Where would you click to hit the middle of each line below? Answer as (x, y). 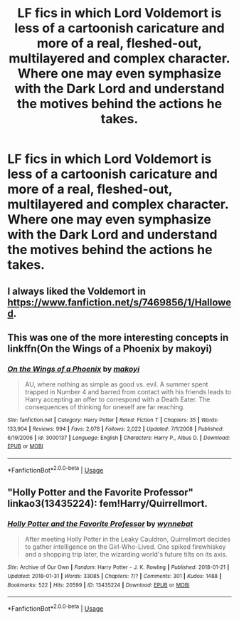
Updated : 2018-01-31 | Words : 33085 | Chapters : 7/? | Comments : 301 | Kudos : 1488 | (115, 576)
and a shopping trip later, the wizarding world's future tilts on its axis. (126, 555)
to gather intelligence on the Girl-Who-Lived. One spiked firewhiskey (125, 547)
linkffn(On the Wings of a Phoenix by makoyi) (110, 348)
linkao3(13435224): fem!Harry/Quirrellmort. (108, 503)
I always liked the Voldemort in (77, 291)
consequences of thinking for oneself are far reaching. (105, 407)
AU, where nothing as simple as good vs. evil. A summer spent (116, 384)
